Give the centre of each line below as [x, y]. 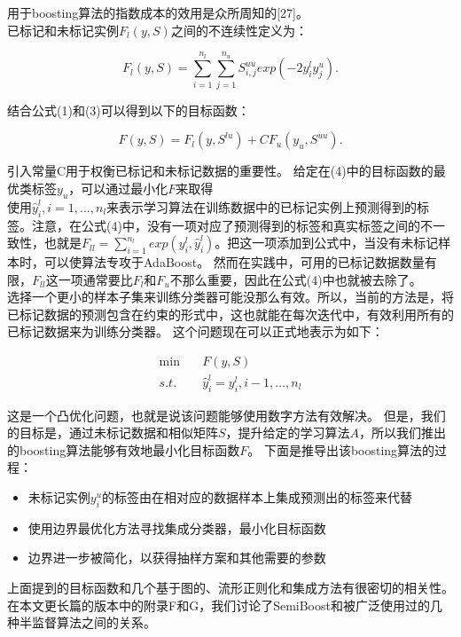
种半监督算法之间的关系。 [82, 622]
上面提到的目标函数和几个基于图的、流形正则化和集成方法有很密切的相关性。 [230, 587]
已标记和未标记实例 [63, 30]
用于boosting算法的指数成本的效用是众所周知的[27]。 [158, 12]
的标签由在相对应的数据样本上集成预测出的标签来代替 [258, 497]
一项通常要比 [95, 279]
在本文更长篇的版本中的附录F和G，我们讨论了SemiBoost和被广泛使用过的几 [225, 605]
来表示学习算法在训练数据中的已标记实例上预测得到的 [262, 206]
